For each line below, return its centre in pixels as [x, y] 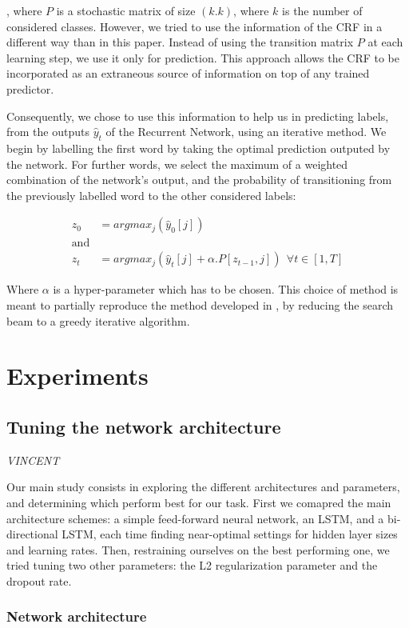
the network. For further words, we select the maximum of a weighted [177, 164]
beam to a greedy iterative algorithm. [98, 320]
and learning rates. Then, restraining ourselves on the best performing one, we [198, 549]
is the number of [322, 10]
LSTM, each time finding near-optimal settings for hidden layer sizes [230, 534]
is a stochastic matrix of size [126, 10]
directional [32, 534]
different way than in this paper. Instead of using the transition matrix [180, 42]
